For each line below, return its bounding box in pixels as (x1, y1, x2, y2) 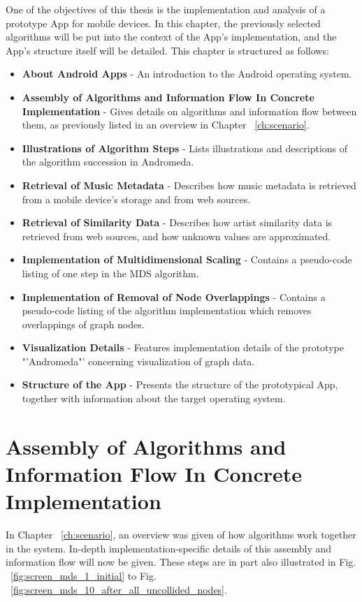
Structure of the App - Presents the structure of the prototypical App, (22, 377, 338, 392)
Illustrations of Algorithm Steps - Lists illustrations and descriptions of (22, 140, 348, 155)
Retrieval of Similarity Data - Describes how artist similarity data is (22, 215, 333, 230)
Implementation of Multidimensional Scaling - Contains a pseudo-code (22, 252, 352, 267)
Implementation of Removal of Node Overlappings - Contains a (22, 289, 326, 304)
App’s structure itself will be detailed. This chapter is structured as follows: (6, 43, 329, 57)
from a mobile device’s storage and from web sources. (22, 191, 251, 206)
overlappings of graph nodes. (22, 316, 145, 331)
